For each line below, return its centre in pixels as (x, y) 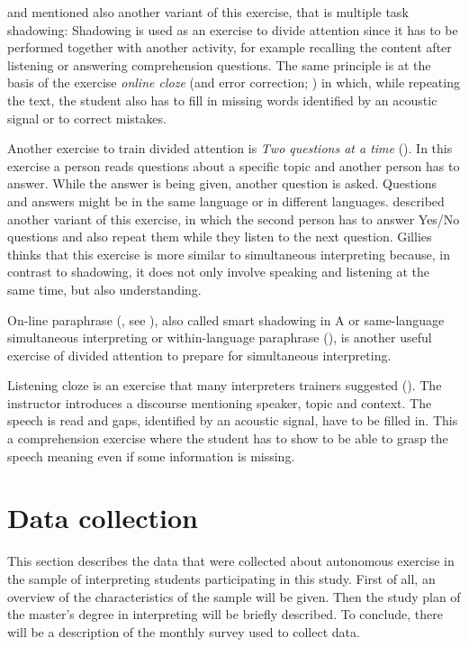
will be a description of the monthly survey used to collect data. (184, 631)
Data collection (103, 518)
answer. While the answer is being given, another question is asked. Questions (222, 183)
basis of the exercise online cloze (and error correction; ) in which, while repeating (234, 82)
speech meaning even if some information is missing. (151, 456)
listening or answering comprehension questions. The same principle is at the (219, 64)
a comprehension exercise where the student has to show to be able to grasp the (228, 438)
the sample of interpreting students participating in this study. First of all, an (221, 578)
